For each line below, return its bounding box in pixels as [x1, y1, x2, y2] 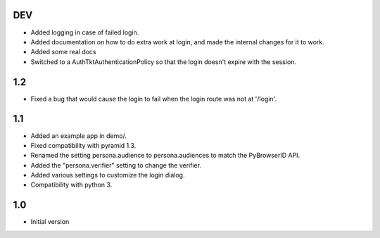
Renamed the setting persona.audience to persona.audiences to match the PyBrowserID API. [30, 151, 300, 160]
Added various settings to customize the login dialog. [30, 171, 185, 180]
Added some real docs [30, 48, 96, 56]
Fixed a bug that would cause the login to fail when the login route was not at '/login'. [30, 94, 277, 103]
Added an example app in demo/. [30, 131, 127, 140]
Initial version [30, 218, 70, 226]
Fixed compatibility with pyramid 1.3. [30, 141, 137, 149]
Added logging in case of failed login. [30, 28, 139, 37]
